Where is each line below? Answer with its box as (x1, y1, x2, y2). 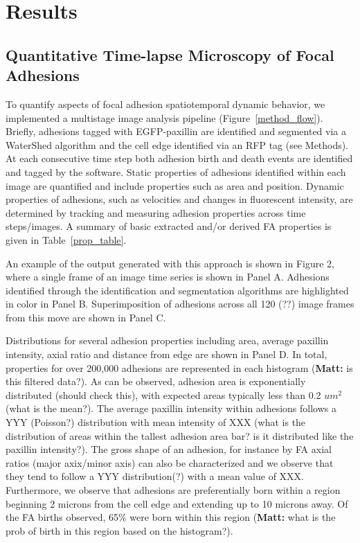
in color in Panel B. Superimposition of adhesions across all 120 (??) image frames (6, 296, 354, 311)
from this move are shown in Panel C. (6, 310, 166, 324)
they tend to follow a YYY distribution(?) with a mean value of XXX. (6, 469, 305, 483)
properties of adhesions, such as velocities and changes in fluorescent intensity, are (6, 192, 353, 206)
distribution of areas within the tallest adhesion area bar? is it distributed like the (6, 428, 354, 443)
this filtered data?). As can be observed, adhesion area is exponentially (6, 374, 306, 389)
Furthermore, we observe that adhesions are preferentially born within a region (6, 483, 341, 497)
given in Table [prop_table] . (6, 232, 127, 247)
